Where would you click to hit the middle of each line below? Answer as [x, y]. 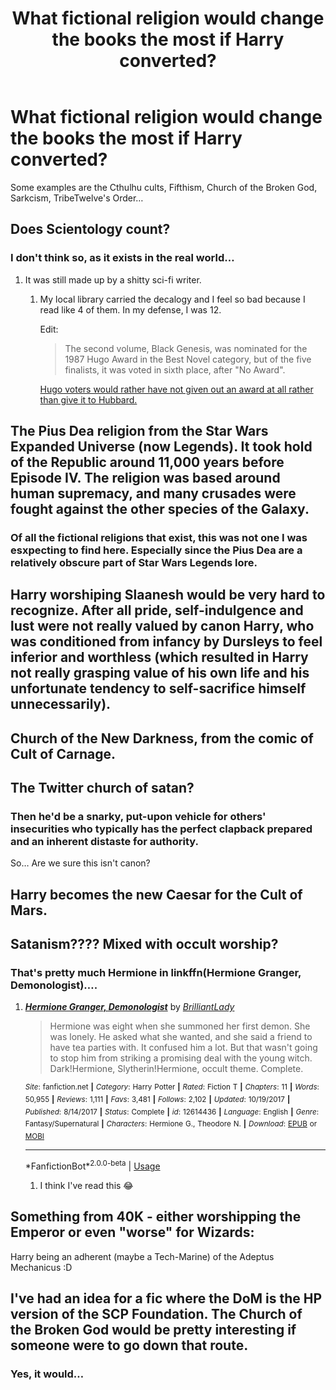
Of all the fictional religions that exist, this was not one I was [159, 537]
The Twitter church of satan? [102, 788]
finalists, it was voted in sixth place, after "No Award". [175, 369]
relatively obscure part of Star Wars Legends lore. [134, 562]
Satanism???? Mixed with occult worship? [144, 944]
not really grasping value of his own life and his [160, 673]
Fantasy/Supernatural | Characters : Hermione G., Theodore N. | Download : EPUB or [171, 1124]
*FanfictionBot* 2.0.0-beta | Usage [92, 1165]
